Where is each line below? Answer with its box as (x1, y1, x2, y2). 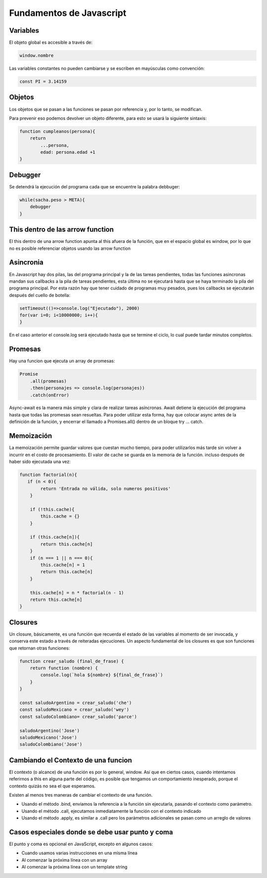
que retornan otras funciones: (9, 645, 70, 651)
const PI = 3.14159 (19, 79, 67, 84)
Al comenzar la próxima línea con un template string (21, 864, 128, 870)
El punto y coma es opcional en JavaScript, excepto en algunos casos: (9, 841, 153, 847)
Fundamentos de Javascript (9, 7, 127, 18)
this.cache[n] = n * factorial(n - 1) (30, 590, 124, 595)
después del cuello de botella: (9, 292, 70, 298)
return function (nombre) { (30, 665, 98, 671)
